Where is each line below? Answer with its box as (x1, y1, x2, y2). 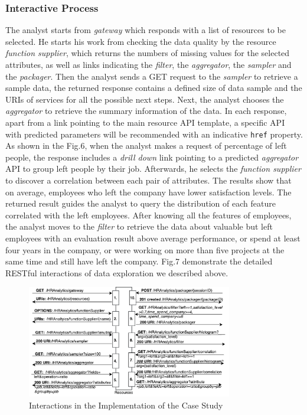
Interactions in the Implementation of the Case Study (29, 398, 223, 411)
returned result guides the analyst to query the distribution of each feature (5, 197, 276, 210)
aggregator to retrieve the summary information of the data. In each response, (5, 104, 287, 117)
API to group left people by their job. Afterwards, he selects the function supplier (5, 162, 301, 175)
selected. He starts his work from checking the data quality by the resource (5, 35, 276, 47)
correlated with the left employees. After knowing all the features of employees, (5, 208, 292, 221)
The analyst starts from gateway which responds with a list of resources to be (5, 24, 286, 36)
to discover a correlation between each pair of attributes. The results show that (5, 174, 292, 186)
